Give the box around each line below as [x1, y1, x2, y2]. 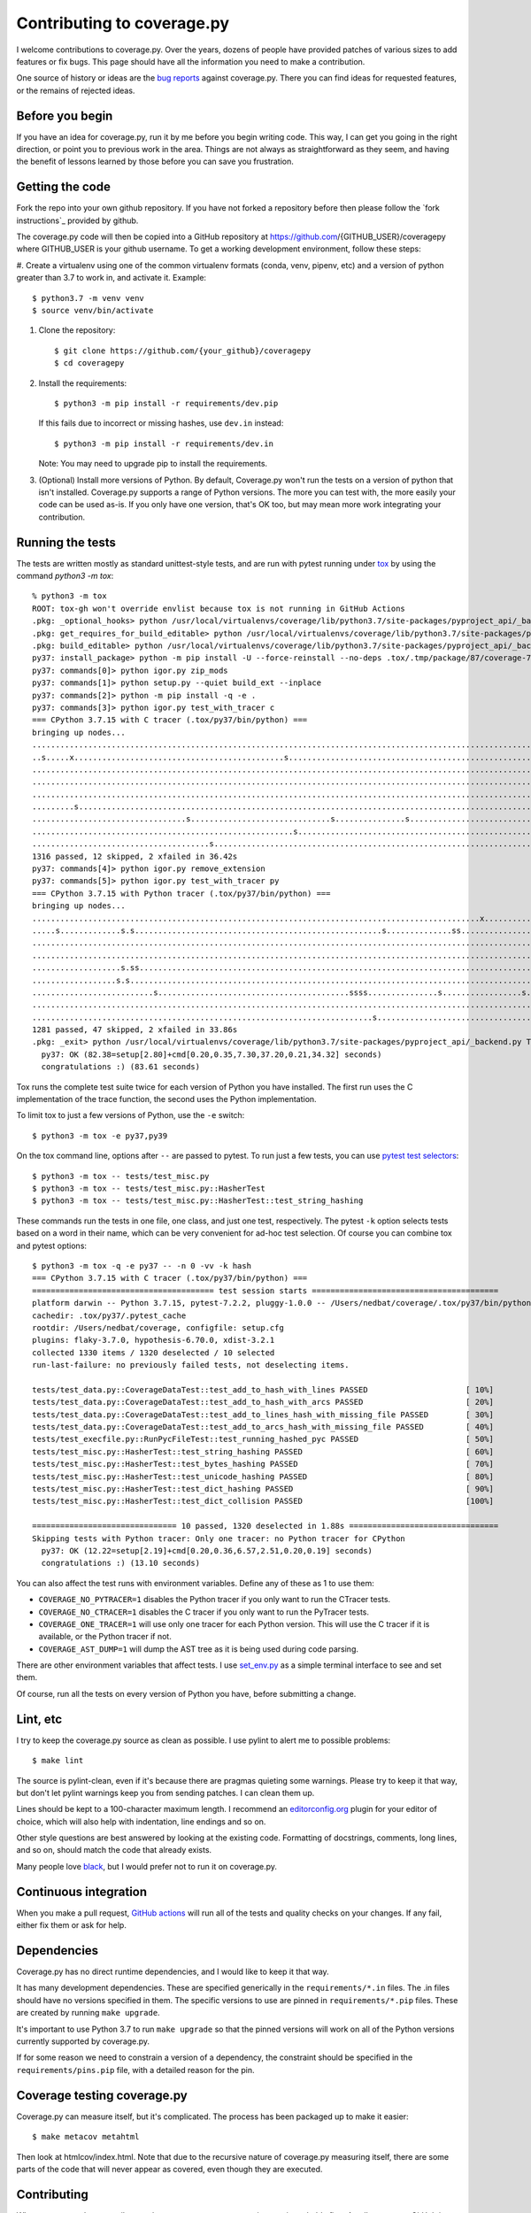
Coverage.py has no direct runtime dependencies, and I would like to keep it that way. [16, 1966, 329, 1978]
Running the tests [16, 535, 117, 550]
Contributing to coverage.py [16, 13, 230, 33]
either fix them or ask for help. [16, 1920, 127, 1931]
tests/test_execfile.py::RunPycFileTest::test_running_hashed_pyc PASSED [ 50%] [32, 1434, 495, 1445]
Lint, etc [16, 1711, 63, 1726]
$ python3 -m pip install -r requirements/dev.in [54, 438, 274, 449]
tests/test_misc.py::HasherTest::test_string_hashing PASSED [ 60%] [32, 1446, 495, 1456]
